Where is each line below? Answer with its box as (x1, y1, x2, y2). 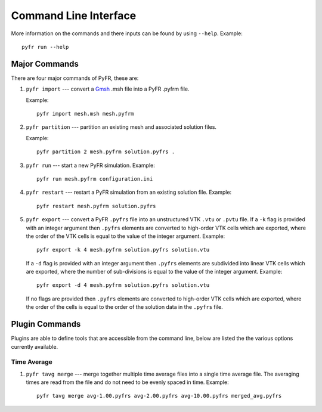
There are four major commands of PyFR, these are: (11, 75, 139, 82)
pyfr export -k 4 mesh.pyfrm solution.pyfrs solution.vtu (36, 246, 210, 253)
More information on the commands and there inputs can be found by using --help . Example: (11, 30, 243, 37)
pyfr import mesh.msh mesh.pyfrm (36, 110, 134, 117)
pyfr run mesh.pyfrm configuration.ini (36, 175, 153, 182)
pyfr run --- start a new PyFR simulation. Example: (26, 162, 155, 169)
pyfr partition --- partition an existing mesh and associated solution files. (26, 123, 217, 131)
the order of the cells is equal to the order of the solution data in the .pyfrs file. (26, 303, 223, 311)
